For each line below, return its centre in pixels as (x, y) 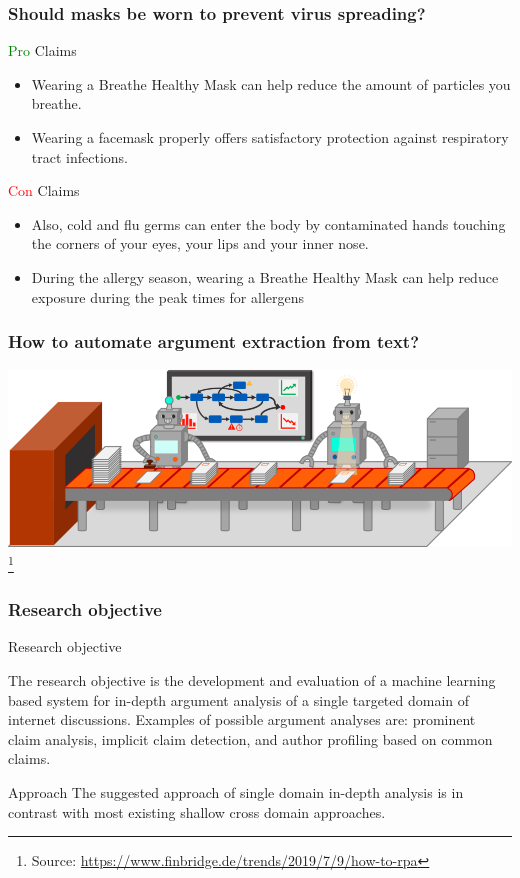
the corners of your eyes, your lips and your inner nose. (200, 243)
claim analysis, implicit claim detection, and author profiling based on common (250, 738)
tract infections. (79, 156)
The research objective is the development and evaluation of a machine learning (252, 679)
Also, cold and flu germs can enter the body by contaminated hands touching (268, 223)
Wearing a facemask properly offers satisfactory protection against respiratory (270, 137)
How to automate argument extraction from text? (214, 341)
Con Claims (44, 190)
